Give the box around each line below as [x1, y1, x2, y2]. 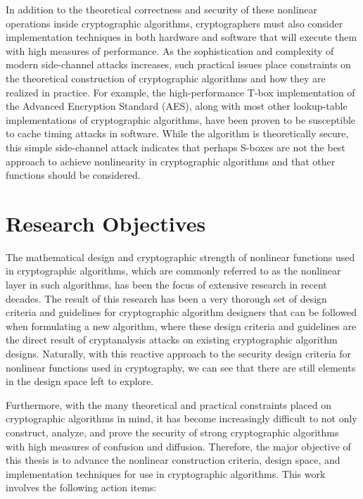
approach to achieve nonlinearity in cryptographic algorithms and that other [6, 153, 336, 168]
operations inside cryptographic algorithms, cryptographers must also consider [6, 15, 343, 30]
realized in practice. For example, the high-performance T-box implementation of [6, 84, 355, 99]
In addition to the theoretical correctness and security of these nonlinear [6, 2, 318, 16]
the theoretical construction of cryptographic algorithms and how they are [6, 70, 326, 85]
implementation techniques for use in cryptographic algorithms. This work [6, 466, 326, 481]
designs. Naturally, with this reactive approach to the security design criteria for [6, 346, 352, 360]
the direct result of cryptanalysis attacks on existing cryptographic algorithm [6, 332, 338, 347]
